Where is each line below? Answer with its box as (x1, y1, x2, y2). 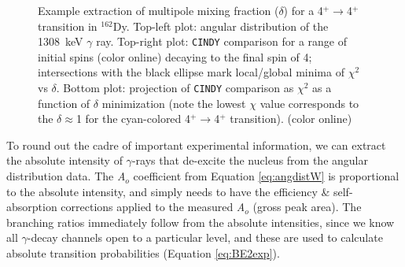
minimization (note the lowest (101, 95, 246, 111)
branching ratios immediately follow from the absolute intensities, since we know (6, 213, 395, 230)
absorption (6, 198, 57, 215)
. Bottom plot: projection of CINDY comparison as (56, 80, 294, 96)
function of (38, 95, 90, 111)
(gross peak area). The (252, 198, 362, 215)
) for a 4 (283, 2, 323, 18)
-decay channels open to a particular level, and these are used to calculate (27, 229, 383, 246)
